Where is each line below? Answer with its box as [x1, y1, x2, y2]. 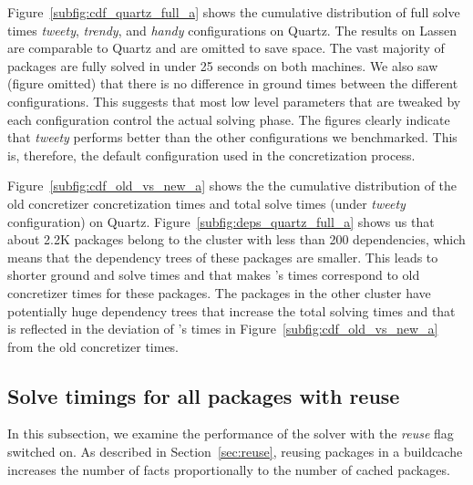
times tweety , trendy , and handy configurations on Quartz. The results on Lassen [7, 20, 457, 39]
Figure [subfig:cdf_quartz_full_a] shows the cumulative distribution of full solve [7, 3, 460, 21]
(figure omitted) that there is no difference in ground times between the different [7, 74, 458, 93]
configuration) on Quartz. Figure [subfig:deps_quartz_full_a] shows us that [7, 212, 435, 231]
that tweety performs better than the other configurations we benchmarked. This [7, 128, 458, 147]
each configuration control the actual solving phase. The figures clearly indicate [7, 109, 450, 129]
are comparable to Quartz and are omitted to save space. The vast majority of [7, 38, 445, 57]
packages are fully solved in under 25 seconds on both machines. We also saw [7, 56, 438, 75]
